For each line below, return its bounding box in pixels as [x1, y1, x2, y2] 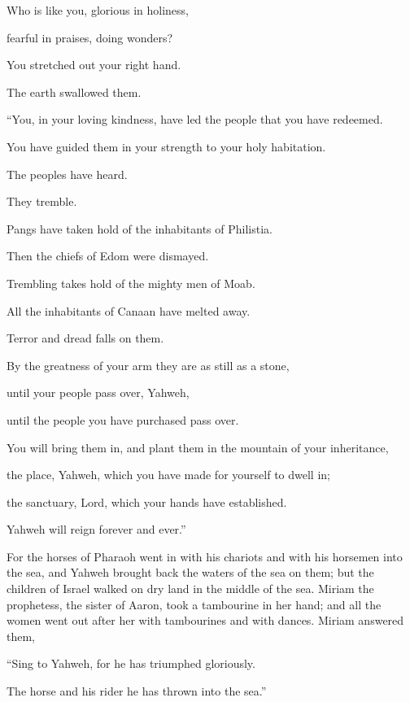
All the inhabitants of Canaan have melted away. [7, 302, 251, 319]
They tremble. [7, 193, 77, 210]
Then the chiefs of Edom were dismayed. [7, 247, 209, 264]
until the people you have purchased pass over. [7, 411, 239, 428]
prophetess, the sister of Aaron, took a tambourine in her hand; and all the [7, 595, 382, 613]
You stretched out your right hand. [7, 56, 181, 73]
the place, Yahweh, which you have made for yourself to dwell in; [7, 466, 330, 483]
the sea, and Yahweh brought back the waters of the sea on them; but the [7, 564, 374, 581]
